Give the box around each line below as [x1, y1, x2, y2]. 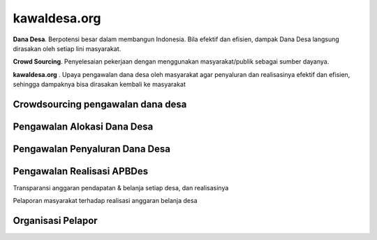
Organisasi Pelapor [13, 215, 98, 227]
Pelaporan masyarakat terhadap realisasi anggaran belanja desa [13, 197, 198, 205]
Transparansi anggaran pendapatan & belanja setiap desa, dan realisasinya [13, 184, 229, 192]
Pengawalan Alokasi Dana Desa [13, 120, 154, 132]
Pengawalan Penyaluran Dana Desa [13, 143, 171, 155]
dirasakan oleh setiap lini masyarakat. [13, 44, 121, 52]
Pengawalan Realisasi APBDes [13, 165, 149, 177]
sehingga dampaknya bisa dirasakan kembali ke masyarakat [13, 80, 186, 89]
